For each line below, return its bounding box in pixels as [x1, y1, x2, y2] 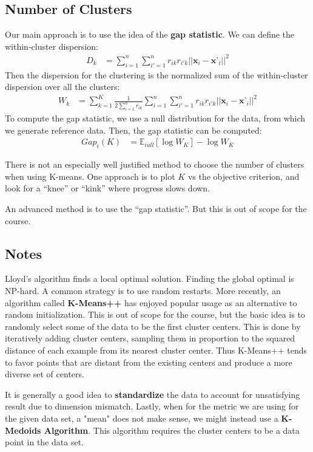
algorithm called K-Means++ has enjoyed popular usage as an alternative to [5, 296, 297, 309]
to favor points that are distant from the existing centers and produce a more [5, 355, 292, 368]
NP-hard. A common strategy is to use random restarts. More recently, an [5, 284, 281, 297]
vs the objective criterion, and [187, 169, 300, 182]
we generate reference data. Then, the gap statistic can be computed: [5, 123, 262, 136]
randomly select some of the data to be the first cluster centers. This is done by [5, 320, 301, 332]
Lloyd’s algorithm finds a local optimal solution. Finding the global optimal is [5, 272, 294, 285]
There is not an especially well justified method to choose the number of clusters [5, 158, 305, 171]
